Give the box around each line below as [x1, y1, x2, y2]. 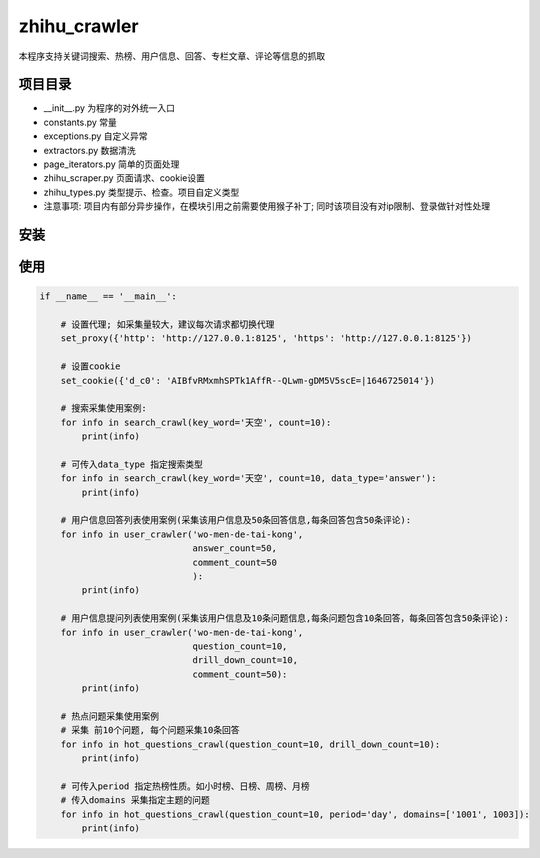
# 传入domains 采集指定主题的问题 [60, 795, 210, 806]
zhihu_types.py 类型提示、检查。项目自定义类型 [43, 186, 240, 198]
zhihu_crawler [18, 15, 139, 37]
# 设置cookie [60, 361, 121, 372]
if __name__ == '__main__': [39, 291, 177, 302]
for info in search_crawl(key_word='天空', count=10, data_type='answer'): [60, 473, 437, 484]
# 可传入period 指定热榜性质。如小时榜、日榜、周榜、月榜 [60, 780, 310, 792]
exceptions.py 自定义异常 [43, 130, 149, 142]
